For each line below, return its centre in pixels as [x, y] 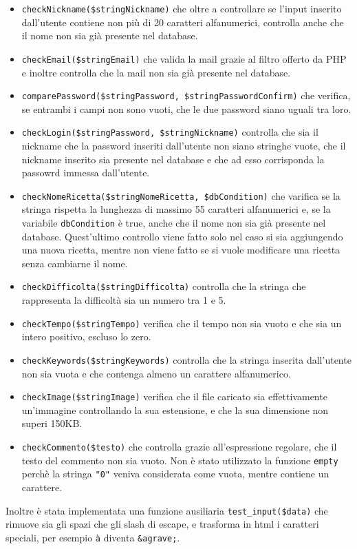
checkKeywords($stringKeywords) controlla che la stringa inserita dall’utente [186, 359]
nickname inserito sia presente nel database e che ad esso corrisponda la [173, 159]
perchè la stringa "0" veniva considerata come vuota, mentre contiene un [175, 474]
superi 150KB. [52, 423]
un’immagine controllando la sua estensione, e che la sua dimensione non [175, 410]
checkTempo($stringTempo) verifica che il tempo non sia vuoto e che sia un [182, 323]
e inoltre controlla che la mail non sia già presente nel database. [156, 72]
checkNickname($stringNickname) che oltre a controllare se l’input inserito [182, 8]
